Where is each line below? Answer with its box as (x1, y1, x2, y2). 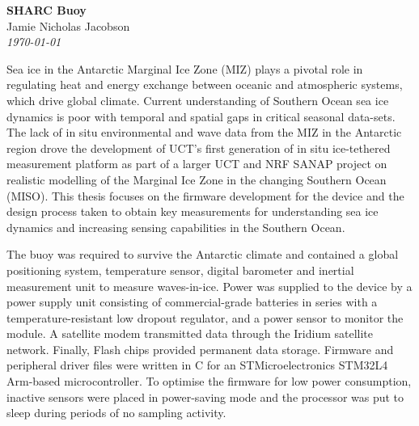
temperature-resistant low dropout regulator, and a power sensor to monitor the (6, 309, 404, 326)
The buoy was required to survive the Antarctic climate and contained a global (6, 246, 399, 263)
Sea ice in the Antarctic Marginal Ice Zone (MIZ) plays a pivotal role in (6, 60, 363, 77)
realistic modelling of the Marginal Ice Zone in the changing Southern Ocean (6, 171, 387, 188)
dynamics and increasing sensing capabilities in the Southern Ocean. (6, 218, 345, 235)
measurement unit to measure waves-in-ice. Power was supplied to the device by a (6, 277, 413, 294)
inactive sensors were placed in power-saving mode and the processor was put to (6, 388, 404, 405)
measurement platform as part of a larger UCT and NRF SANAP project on (6, 155, 387, 172)
